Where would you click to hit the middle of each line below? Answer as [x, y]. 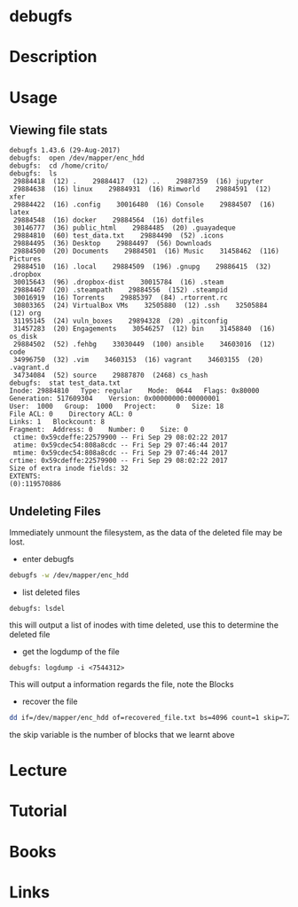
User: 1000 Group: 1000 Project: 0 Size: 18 [117, 407]
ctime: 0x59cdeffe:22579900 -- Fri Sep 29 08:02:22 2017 [120, 438]
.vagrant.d [29, 368]
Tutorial [39, 811]
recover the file [50, 701]
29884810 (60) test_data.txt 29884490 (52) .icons [118, 236]
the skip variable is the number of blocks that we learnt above [122, 734]
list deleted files [51, 592]
